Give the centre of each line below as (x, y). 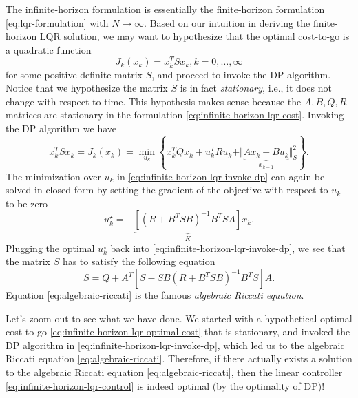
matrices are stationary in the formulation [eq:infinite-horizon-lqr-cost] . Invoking (175, 115)
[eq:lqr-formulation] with (57, 22)
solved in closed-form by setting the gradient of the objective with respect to (167, 190)
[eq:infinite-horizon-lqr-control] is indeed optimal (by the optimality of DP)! (165, 385)
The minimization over (53, 176)
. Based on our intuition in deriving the (227, 22)
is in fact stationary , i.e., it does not (256, 88)
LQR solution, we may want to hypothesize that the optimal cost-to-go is (194, 36)
